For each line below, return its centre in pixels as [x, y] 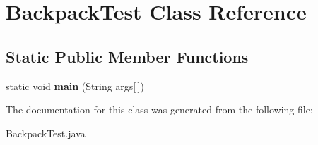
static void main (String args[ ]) [75, 86]
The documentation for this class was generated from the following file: [159, 109]
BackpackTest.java [46, 133]
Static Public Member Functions [127, 56]
